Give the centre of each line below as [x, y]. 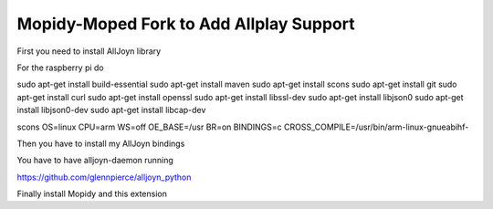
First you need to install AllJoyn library [89, 51]
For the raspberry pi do [60, 68]
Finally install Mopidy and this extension [92, 194]
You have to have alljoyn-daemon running [95, 161]
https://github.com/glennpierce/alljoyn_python [104, 177]
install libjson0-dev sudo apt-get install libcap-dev [111, 110]
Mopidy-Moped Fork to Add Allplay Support [186, 24]
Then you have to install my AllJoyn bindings [101, 143]
